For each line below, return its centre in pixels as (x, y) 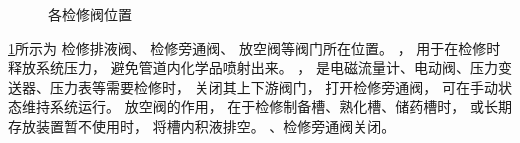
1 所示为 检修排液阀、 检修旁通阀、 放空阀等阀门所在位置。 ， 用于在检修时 (254, 47)
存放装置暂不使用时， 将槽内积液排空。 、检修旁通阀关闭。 (202, 125)
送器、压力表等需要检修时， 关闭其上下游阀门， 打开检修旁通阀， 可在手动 (253, 86)
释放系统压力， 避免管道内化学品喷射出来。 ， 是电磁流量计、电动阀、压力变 (260, 67)
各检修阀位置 (90, 14)
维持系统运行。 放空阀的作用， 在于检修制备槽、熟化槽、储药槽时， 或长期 (266, 106)
